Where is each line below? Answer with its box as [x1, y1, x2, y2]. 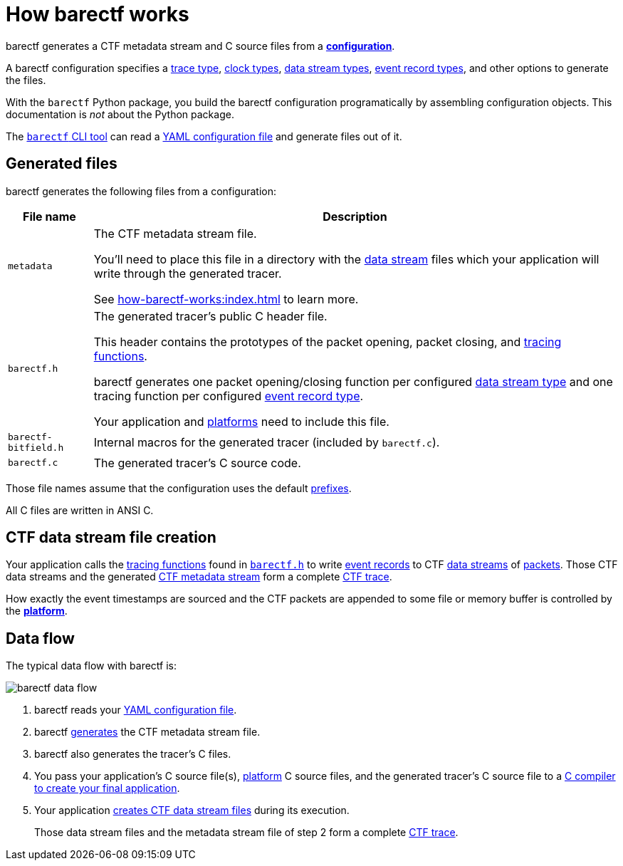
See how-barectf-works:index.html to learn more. [93, 291, 359, 306]
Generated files [6, 155, 117, 173]
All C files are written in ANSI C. [6, 504, 154, 516]
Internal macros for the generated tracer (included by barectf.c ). [93, 434, 440, 449]
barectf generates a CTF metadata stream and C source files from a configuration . [6, 39, 395, 52]
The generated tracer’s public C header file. [93, 308, 328, 323]
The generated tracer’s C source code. [93, 455, 301, 470]
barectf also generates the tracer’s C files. [34, 748, 231, 761]
